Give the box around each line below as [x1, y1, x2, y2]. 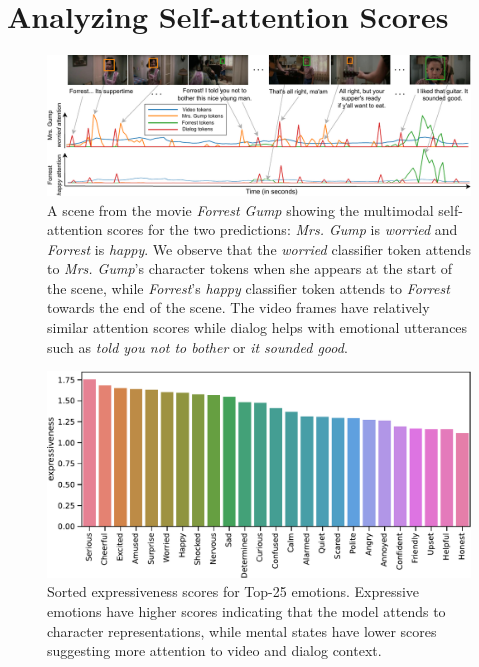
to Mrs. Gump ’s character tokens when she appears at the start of [47, 258, 453, 279]
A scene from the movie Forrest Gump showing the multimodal [47, 199, 434, 220]
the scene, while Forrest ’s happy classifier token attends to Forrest [47, 277, 450, 298]
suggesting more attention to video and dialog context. [47, 640, 382, 661]
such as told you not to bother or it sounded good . [47, 336, 348, 357]
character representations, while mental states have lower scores [47, 620, 437, 641]
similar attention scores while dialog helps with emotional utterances [47, 317, 468, 338]
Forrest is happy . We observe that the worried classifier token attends [47, 238, 471, 259]
